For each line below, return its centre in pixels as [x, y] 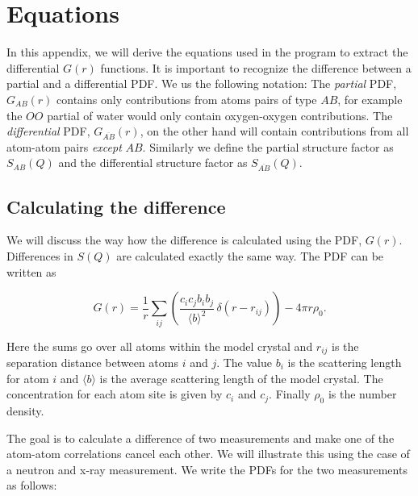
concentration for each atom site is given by [115, 394]
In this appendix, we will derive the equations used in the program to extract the [207, 52]
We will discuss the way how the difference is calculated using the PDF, [184, 240]
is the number [362, 394]
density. [25, 410]
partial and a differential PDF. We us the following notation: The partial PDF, [202, 83]
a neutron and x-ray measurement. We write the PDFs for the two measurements [207, 469]
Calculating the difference [116, 206]
